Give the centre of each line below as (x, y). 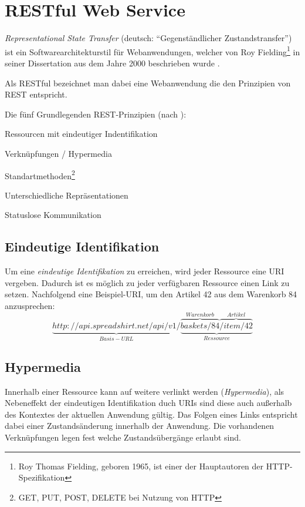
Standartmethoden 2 (40, 174)
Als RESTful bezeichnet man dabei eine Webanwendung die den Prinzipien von (148, 83)
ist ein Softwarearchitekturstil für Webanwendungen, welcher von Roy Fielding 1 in (152, 51)
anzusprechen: (30, 305)
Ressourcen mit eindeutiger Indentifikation (81, 134)
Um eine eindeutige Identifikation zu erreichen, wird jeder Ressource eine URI (145, 271)
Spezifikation (42, 477)
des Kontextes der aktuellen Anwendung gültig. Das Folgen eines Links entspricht (151, 414)
